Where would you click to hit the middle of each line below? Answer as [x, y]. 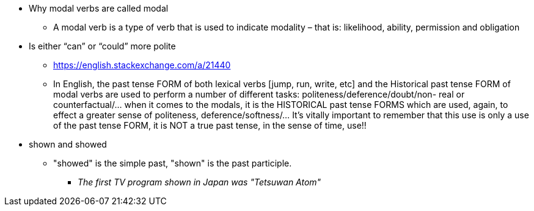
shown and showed [68, 144]
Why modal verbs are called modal [99, 8]
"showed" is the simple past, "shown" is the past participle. [173, 163]
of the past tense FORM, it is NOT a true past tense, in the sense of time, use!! [210, 125]
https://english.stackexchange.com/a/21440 [142, 65]
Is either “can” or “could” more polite [102, 46]
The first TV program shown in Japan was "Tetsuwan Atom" [199, 182]
